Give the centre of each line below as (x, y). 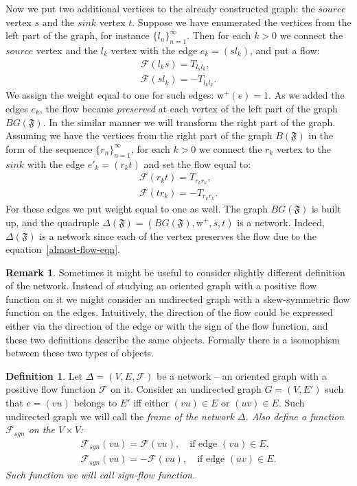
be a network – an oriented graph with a (241, 375)
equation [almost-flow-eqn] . (63, 249)
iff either (151, 403)
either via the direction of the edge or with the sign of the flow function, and (167, 326)
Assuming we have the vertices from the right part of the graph (139, 135)
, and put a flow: (285, 50)
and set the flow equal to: (197, 163)
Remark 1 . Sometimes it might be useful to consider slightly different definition (175, 272)
